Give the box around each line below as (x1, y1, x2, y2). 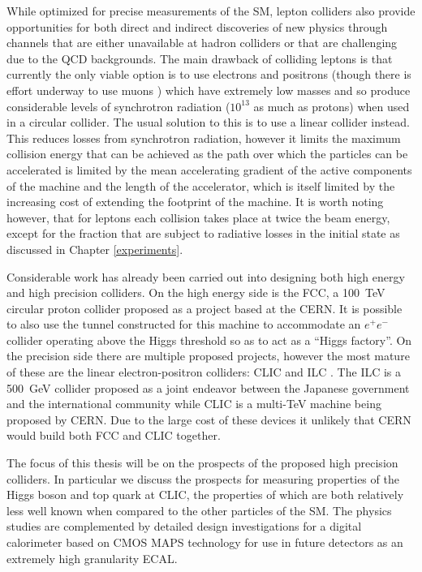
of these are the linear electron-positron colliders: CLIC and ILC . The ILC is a (6, 363, 402, 381)
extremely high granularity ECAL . (6, 549, 178, 566)
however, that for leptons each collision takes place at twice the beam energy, (6, 209, 390, 226)
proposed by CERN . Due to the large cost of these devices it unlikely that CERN (6, 411, 411, 428)
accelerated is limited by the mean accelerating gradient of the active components (6, 161, 412, 178)
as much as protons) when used (253, 97, 410, 114)
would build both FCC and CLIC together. (6, 427, 221, 444)
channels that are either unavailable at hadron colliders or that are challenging (6, 34, 398, 51)
